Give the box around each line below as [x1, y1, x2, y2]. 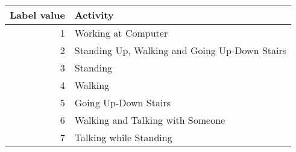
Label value [10, 8, 65, 22]
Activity [74, 8, 114, 22]
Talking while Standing [74, 130, 172, 144]
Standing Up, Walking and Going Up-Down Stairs [74, 43, 287, 57]
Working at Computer [74, 26, 168, 40]
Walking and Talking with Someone [74, 113, 225, 127]
